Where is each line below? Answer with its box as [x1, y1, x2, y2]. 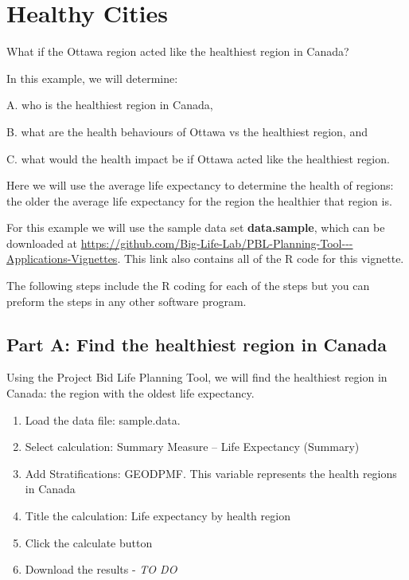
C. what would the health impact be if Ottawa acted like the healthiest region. [6, 150, 390, 167]
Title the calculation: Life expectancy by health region [25, 507, 290, 524]
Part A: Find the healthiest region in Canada [6, 331, 388, 356]
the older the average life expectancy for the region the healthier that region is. [6, 192, 392, 209]
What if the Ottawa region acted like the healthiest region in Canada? [6, 43, 349, 60]
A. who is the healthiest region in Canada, [6, 96, 213, 113]
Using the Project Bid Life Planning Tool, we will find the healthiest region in [6, 369, 388, 386]
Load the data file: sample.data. [25, 411, 181, 428]
